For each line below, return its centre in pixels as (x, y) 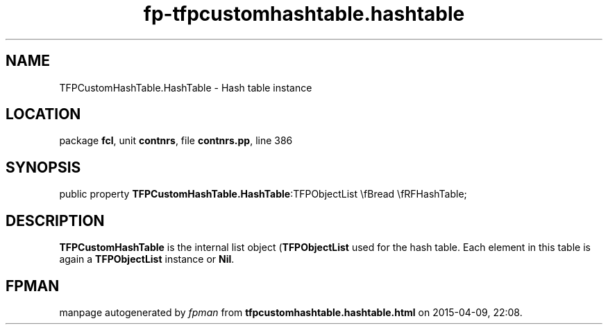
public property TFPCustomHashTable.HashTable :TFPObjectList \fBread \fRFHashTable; (263, 194)
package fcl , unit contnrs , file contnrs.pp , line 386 (176, 141)
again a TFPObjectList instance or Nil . (147, 259)
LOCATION (43, 114)
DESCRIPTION (55, 220)
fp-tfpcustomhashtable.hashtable (304, 14)
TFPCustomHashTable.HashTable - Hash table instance (186, 87)
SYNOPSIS (43, 167)
